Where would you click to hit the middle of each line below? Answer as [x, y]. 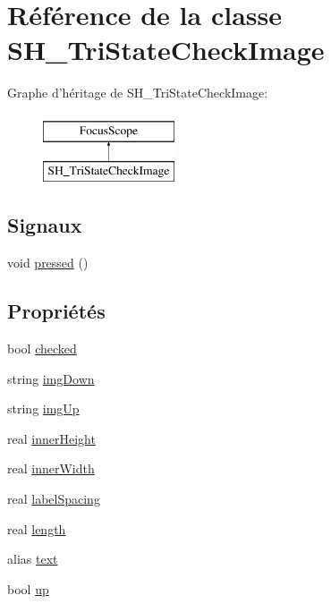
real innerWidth [51, 468]
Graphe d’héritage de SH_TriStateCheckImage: [138, 93]
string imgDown [51, 378]
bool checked [42, 349]
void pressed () [48, 263]
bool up [28, 588]
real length [37, 528]
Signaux [45, 225]
